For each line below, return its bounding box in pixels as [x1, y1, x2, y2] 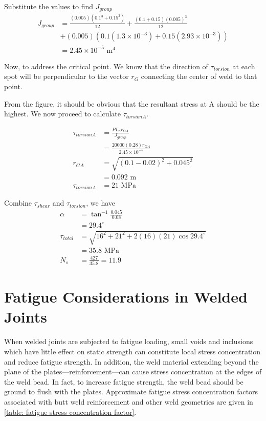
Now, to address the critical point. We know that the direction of [4, 61, 208, 71]
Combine [4, 197, 32, 208]
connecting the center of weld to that [141, 71, 257, 82]
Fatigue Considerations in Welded [4, 286, 248, 307]
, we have [86, 197, 116, 208]
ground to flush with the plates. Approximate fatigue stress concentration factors [4, 386, 258, 397]
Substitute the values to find [4, 1, 94, 11]
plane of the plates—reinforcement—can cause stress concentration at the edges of [4, 366, 262, 377]
